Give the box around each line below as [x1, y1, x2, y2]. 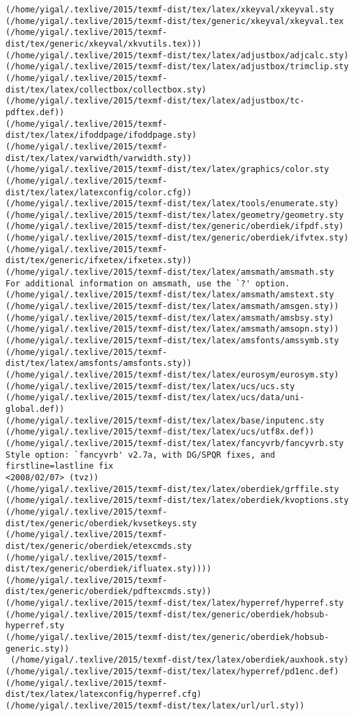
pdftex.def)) [5, 107, 64, 117]
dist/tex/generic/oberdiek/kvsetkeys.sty [5, 518, 197, 528]
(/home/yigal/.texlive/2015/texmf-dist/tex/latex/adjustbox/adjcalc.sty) [5, 50, 349, 60]
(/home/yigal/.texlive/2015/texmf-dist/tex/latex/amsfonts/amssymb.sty [5, 336, 339, 346]
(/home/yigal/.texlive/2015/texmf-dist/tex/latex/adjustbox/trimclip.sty [5, 62, 349, 72]
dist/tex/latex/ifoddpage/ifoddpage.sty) [5, 130, 197, 140]
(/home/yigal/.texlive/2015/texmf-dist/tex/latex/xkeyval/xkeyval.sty [5, 5, 334, 14]
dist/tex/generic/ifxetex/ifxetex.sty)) [5, 256, 192, 266]
